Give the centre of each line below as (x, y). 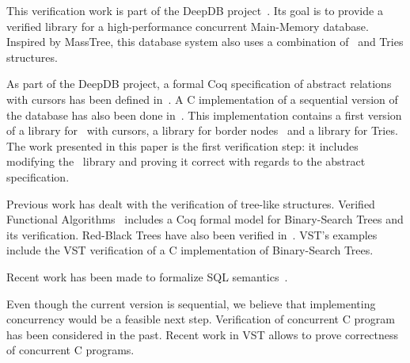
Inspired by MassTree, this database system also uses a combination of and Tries (205, 42)
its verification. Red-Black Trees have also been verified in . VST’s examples (192, 234)
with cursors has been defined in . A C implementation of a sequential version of (202, 99)
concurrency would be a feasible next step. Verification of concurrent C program (201, 319)
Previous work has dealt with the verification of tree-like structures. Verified (191, 203)
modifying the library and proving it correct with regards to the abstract (186, 161)
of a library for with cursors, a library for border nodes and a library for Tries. (202, 130)
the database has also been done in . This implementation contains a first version (204, 115)
